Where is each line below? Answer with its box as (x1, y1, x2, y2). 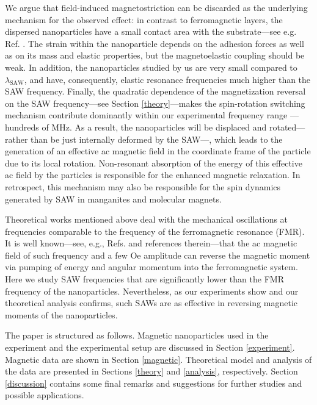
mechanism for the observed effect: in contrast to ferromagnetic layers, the (5, 13, 283, 26)
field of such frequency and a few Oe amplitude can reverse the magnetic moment (5, 248, 310, 261)
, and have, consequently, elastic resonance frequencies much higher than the (24, 73, 311, 85)
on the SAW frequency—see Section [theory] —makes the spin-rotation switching (5, 96, 305, 109)
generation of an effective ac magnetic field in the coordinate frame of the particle (5, 145, 311, 157)
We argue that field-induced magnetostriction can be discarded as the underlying (5, 1, 308, 13)
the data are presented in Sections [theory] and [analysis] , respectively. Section (5, 365, 298, 378)
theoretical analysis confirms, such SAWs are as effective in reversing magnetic (5, 296, 298, 309)
